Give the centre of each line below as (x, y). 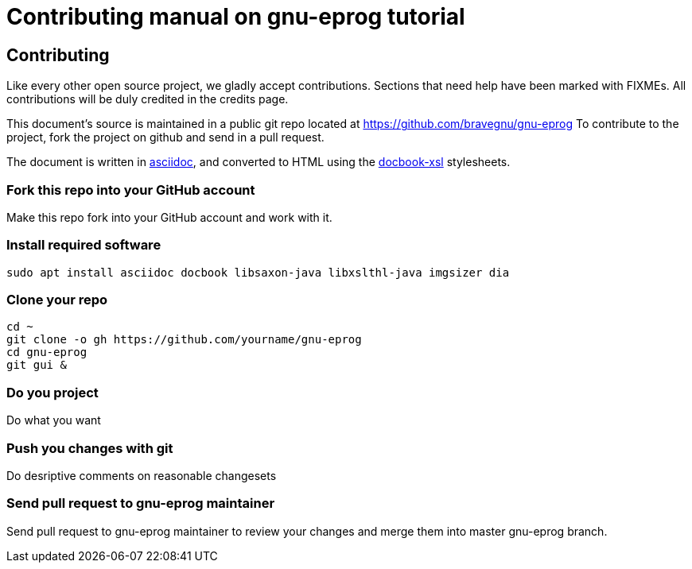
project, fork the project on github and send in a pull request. (165, 137)
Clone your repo (57, 300)
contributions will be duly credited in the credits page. (148, 99)
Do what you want (54, 420)
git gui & (37, 365)
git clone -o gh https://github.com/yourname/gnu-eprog (184, 340)
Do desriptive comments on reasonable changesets (142, 475)
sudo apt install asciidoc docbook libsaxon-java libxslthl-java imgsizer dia (258, 272)
